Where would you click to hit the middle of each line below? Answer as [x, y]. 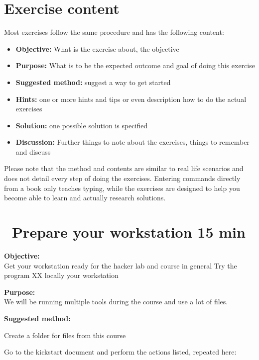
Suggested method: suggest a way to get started [93, 82]
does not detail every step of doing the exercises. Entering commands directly [122, 178]
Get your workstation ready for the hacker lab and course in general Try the [121, 265]
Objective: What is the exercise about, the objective [97, 48]
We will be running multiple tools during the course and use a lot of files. [116, 302]
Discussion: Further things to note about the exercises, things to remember [132, 142]
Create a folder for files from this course [65, 335]
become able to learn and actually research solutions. [85, 198]
